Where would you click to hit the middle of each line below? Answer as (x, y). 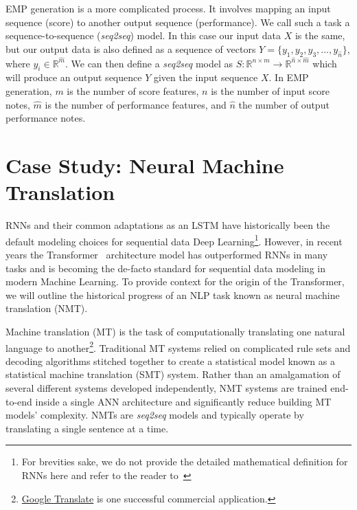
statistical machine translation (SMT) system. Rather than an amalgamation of (173, 374)
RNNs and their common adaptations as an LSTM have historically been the (168, 225)
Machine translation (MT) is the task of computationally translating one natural (175, 331)
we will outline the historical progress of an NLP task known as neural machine (173, 295)
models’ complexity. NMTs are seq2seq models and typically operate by (155, 415)
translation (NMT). (47, 308)
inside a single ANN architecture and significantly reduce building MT (183, 401)
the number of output (284, 104)
